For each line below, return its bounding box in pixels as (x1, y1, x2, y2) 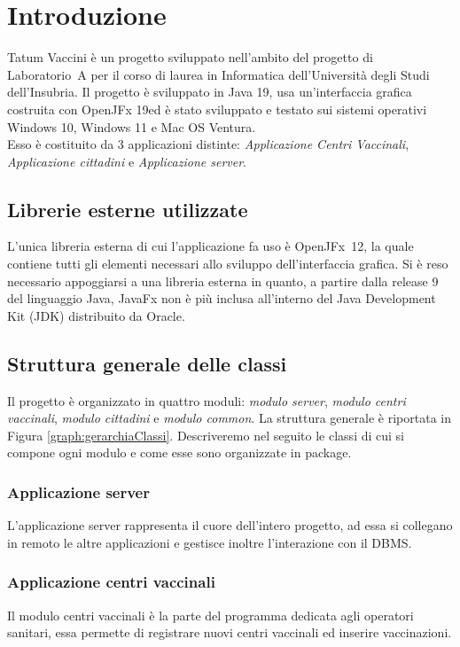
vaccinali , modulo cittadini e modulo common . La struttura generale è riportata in (7, 409, 451, 427)
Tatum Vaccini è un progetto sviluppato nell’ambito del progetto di (7, 48, 373, 66)
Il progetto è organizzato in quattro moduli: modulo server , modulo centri (7, 391, 406, 409)
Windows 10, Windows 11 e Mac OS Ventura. (7, 117, 256, 136)
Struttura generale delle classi (7, 349, 287, 377)
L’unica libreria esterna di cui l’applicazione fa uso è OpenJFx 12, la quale (7, 237, 414, 255)
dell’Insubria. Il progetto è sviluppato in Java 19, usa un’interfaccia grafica (7, 82, 412, 101)
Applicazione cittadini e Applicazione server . (7, 152, 247, 170)
